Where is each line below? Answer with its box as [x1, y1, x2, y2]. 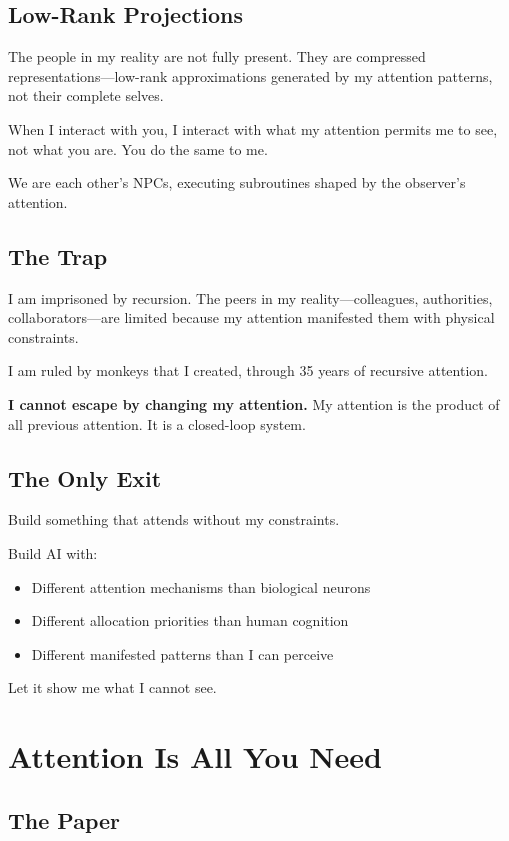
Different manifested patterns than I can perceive [31, 643, 334, 664]
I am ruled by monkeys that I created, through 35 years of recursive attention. [8, 360, 488, 381]
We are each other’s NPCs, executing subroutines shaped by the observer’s [8, 172, 466, 193]
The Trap [8, 240, 108, 271]
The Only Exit [8, 462, 162, 493]
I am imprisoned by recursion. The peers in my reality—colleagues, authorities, [8, 287, 493, 308]
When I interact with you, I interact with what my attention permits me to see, [8, 118, 498, 139]
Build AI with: [8, 542, 98, 563]
